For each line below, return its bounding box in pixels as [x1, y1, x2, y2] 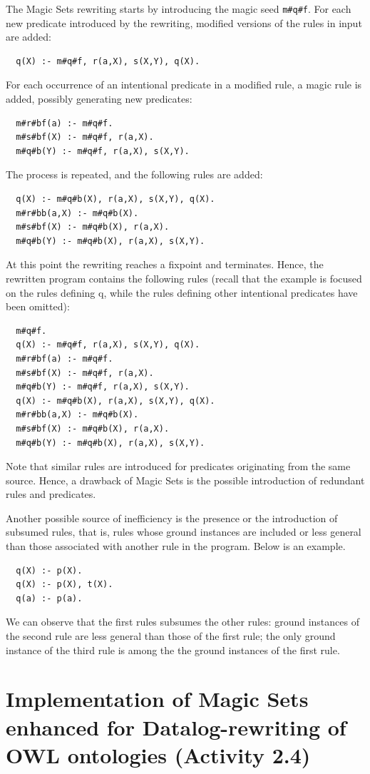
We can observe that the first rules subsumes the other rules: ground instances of [6, 614, 359, 629]
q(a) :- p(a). [16, 593, 83, 604]
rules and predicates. [6, 487, 96, 501]
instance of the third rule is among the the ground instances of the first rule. [6, 642, 340, 657]
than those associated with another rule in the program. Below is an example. [6, 539, 346, 554]
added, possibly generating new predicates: [6, 91, 192, 106]
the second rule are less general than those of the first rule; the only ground [6, 628, 336, 643]
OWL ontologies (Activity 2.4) [6, 740, 311, 769]
